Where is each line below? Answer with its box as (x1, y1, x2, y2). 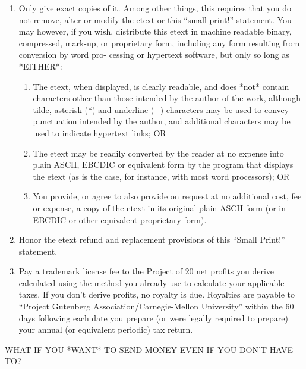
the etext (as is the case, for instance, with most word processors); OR (33, 170, 290, 182)
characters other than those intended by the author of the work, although (33, 92, 301, 104)
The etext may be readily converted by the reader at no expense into (33, 146, 284, 159)
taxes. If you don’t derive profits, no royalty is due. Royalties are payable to (18, 288, 295, 301)
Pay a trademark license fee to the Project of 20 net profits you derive (18, 265, 275, 277)
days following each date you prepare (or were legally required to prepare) (18, 311, 288, 324)
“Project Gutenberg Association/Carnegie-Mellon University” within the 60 (18, 300, 294, 312)
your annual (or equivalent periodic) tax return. (18, 323, 193, 336)
